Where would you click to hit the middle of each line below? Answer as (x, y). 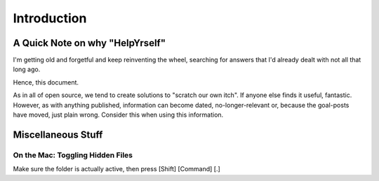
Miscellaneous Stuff (58, 135)
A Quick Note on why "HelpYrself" (89, 43)
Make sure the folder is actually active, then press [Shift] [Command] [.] (117, 169)
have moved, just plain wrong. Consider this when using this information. (118, 115)
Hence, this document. (46, 82)
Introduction (50, 18)
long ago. (27, 69)
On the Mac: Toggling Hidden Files (73, 155)
